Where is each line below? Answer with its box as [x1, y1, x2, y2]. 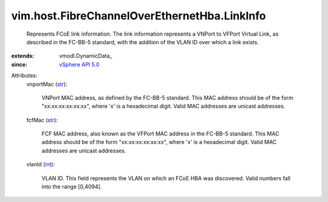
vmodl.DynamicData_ [59, 52, 112, 60]
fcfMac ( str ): [26, 116, 58, 123]
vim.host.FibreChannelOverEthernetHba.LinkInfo [11, 9, 267, 22]
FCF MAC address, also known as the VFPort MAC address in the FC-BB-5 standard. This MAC [41, 130, 279, 137]
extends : [11, 52, 35, 60]
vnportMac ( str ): [26, 80, 68, 88]
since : [11, 60, 27, 68]
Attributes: [11, 72, 38, 79]
